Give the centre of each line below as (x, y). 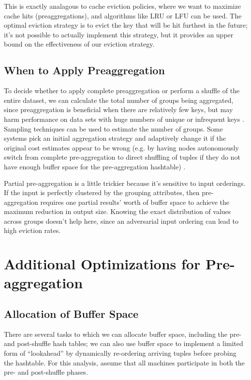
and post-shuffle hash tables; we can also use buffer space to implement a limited (124, 343)
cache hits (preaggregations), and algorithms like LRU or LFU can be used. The (123, 15)
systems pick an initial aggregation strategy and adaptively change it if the (115, 138)
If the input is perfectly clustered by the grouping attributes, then (102, 192)
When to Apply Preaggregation (84, 70)
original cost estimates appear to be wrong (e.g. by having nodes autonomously (121, 147)
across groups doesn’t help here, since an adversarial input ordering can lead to (121, 221)
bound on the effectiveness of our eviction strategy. (79, 44)
